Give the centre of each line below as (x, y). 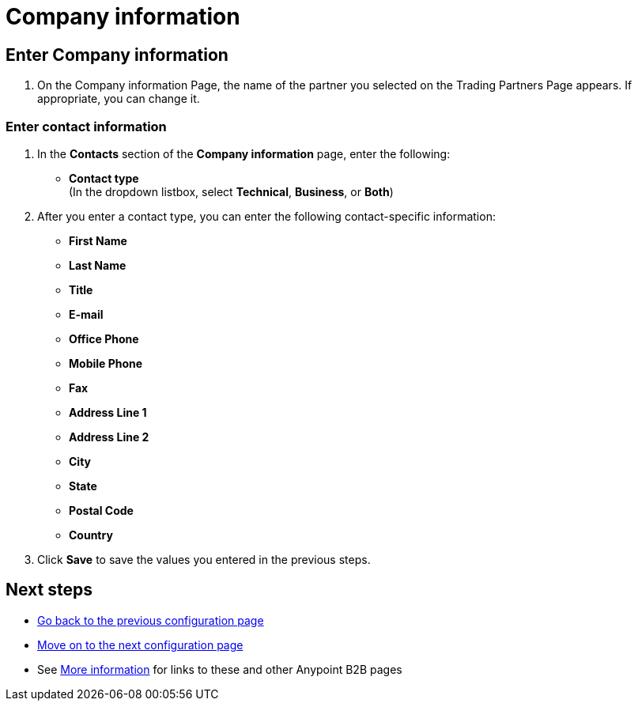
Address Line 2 (109, 437)
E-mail (86, 314)
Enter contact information (86, 126)
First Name (98, 240)
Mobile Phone (106, 363)
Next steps (49, 590)
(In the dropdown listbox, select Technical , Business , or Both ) (231, 191)
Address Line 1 (108, 412)
